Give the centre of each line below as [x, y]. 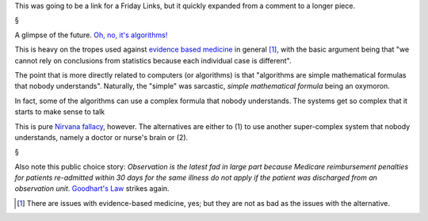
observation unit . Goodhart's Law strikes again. [92, 189]
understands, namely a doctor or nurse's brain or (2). [101, 137]
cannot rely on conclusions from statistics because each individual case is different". [153, 60]
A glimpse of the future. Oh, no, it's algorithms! [91, 35]
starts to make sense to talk [60, 112]
